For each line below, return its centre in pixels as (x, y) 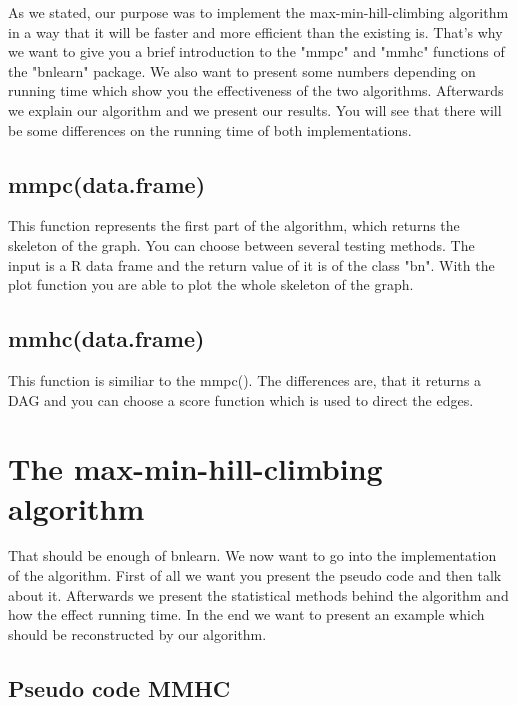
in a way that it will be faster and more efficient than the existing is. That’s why (255, 31)
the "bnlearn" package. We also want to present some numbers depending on (242, 70)
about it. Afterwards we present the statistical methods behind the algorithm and (258, 594)
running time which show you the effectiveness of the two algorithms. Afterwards (256, 90)
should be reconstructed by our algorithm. (137, 633)
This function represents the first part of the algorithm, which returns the (234, 225)
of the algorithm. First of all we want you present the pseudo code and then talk (255, 575)
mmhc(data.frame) (106, 338)
